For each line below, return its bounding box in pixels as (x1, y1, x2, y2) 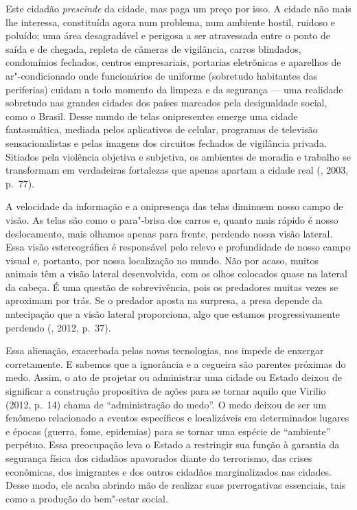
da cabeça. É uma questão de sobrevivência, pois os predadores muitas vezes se (5, 279, 338, 294)
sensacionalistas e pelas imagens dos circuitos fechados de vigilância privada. (5, 135, 327, 150)
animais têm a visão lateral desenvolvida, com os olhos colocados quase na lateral (5, 266, 347, 281)
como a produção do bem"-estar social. (5, 491, 168, 505)
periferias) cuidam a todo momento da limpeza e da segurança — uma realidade (5, 82, 343, 96)
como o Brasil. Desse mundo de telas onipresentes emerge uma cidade (5, 108, 298, 123)
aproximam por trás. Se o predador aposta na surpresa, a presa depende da (5, 293, 323, 308)
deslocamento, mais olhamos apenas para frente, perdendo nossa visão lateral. (5, 226, 333, 240)
